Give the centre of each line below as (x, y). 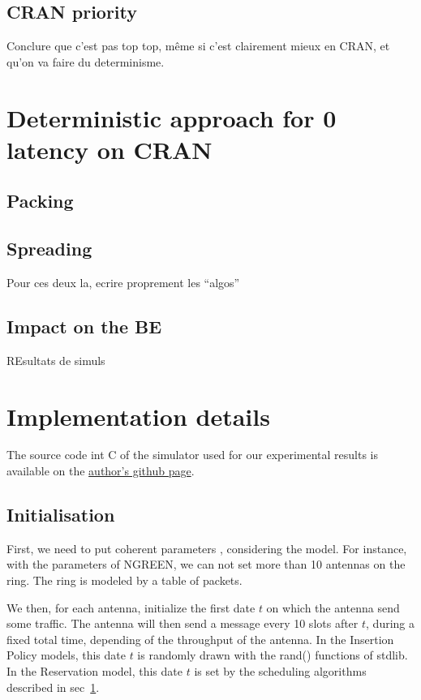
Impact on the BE (84, 326)
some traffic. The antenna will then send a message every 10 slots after (183, 623)
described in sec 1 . (53, 687)
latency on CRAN (110, 149)
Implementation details (138, 416)
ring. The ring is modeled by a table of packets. (125, 580)
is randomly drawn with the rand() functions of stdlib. (273, 655)
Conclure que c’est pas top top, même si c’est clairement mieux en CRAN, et (198, 46)
